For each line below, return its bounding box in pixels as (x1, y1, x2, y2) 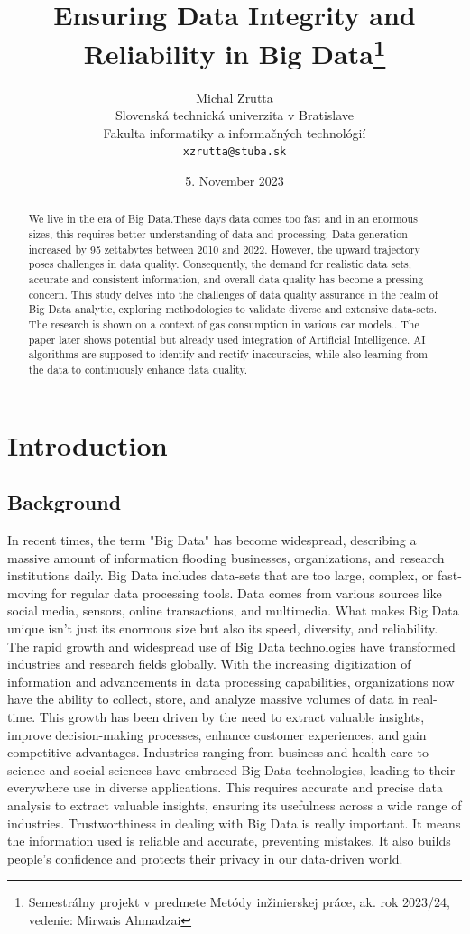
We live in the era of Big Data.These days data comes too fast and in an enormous (28, 211, 418, 227)
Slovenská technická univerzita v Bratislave (115, 106, 355, 125)
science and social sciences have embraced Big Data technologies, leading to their (7, 760, 456, 779)
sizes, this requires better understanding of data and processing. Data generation (28, 227, 408, 242)
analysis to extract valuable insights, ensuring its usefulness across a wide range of (7, 795, 462, 814)
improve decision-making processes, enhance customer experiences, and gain (7, 725, 427, 744)
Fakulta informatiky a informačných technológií (103, 123, 366, 142)
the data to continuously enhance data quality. (28, 362, 247, 377)
